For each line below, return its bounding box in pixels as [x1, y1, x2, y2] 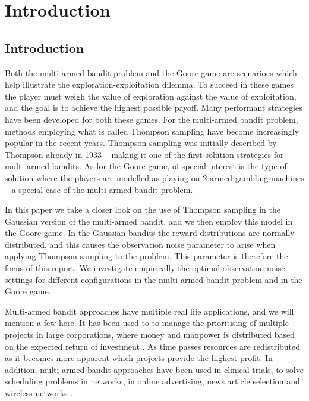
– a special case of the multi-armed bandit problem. [5, 183, 193, 195]
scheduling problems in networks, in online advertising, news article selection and [5, 375, 300, 387]
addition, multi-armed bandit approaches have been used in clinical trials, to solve [5, 363, 304, 375]
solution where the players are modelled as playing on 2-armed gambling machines [5, 171, 304, 184]
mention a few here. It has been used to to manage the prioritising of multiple [5, 316, 289, 329]
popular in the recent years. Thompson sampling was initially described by [5, 136, 277, 149]
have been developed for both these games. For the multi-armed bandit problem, [5, 113, 298, 125]
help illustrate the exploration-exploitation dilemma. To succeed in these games [5, 78, 294, 91]
